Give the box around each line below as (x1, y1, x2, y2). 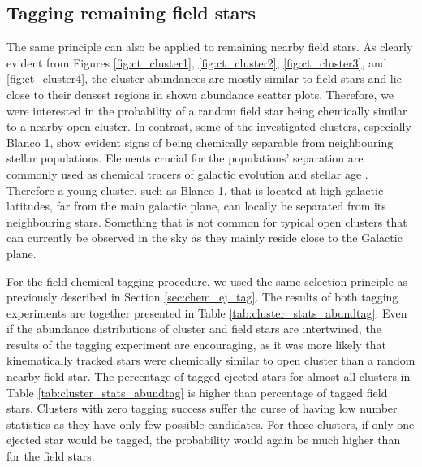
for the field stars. (6, 448, 95, 465)
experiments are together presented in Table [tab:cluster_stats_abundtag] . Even (6, 304, 407, 321)
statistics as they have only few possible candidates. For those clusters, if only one (6, 415, 415, 432)
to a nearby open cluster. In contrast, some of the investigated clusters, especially (6, 118, 411, 135)
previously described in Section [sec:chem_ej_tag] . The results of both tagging (6, 288, 398, 305)
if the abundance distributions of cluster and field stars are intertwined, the (6, 320, 381, 337)
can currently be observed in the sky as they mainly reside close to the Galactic (6, 229, 403, 246)
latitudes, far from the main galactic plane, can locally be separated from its (6, 197, 386, 214)
